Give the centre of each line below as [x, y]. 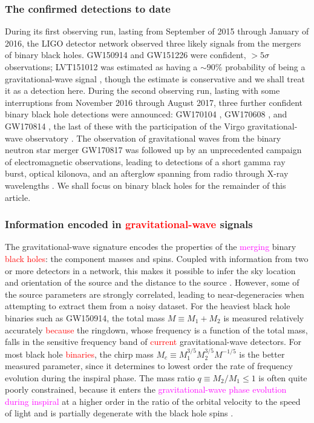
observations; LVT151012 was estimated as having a [101, 67]
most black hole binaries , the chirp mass [79, 354]
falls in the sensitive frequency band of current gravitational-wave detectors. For [153, 342]
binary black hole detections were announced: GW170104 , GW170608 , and [146, 114]
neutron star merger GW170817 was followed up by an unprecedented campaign [153, 150]
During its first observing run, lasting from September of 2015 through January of [157, 31]
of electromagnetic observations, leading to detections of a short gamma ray [145, 161]
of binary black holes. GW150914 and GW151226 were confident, [126, 55]
